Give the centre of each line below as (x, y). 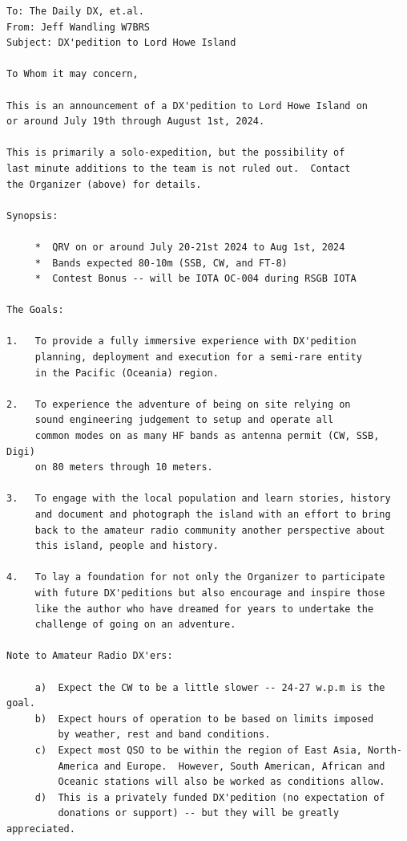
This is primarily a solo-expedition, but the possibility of (176, 153)
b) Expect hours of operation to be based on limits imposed (204, 719)
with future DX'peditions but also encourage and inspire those (210, 593)
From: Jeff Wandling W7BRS (78, 27)
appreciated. (41, 829)
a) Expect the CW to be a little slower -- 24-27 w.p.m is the (210, 687)
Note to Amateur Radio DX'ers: (90, 656)
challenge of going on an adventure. (135, 625)
